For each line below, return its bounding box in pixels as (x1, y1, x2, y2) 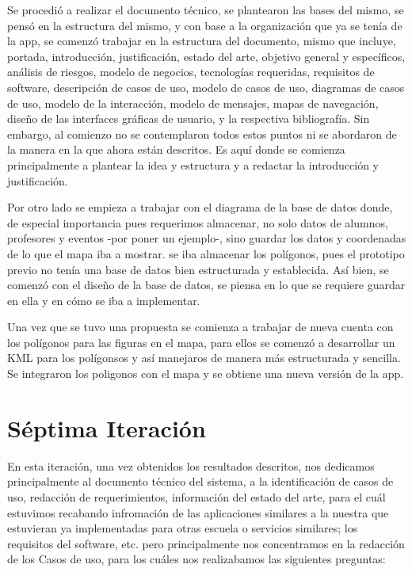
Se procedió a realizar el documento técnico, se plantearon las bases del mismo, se (7, 2, 404, 17)
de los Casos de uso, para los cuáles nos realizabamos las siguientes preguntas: (7, 551, 386, 567)
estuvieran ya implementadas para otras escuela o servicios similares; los (7, 520, 358, 536)
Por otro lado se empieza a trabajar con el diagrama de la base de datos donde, (7, 199, 393, 215)
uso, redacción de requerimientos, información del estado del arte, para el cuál (7, 488, 386, 505)
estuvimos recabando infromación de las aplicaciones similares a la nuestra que (7, 504, 389, 521)
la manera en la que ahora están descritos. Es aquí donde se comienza (7, 141, 345, 158)
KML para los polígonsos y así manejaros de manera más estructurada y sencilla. (7, 349, 401, 366)
